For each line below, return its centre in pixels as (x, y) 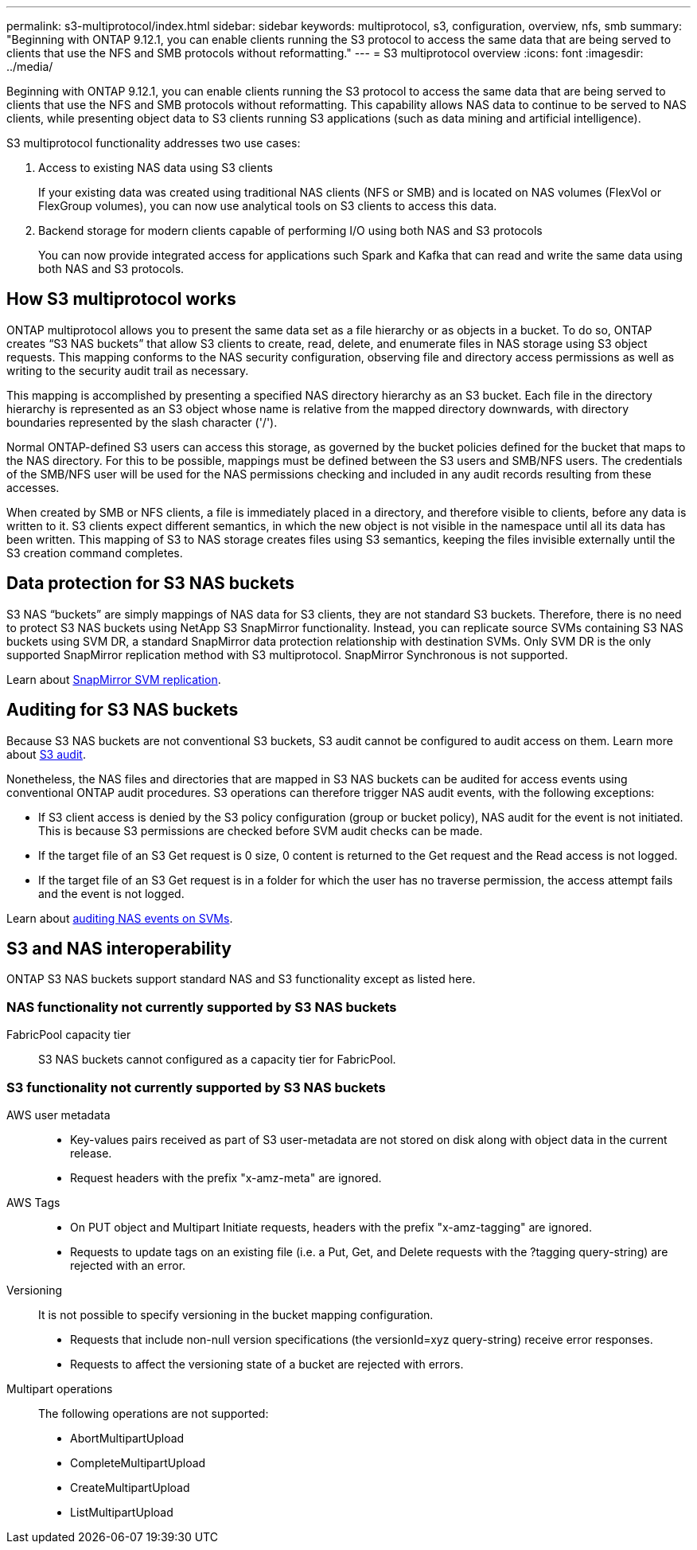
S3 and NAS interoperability (119, 948)
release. (91, 1153)
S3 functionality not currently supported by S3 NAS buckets (196, 1087)
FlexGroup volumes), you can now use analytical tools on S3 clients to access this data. (268, 206)
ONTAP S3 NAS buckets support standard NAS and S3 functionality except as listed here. (241, 979)
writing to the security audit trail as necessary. (128, 370)
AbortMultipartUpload (127, 1438)
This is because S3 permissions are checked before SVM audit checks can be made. (261, 830)
